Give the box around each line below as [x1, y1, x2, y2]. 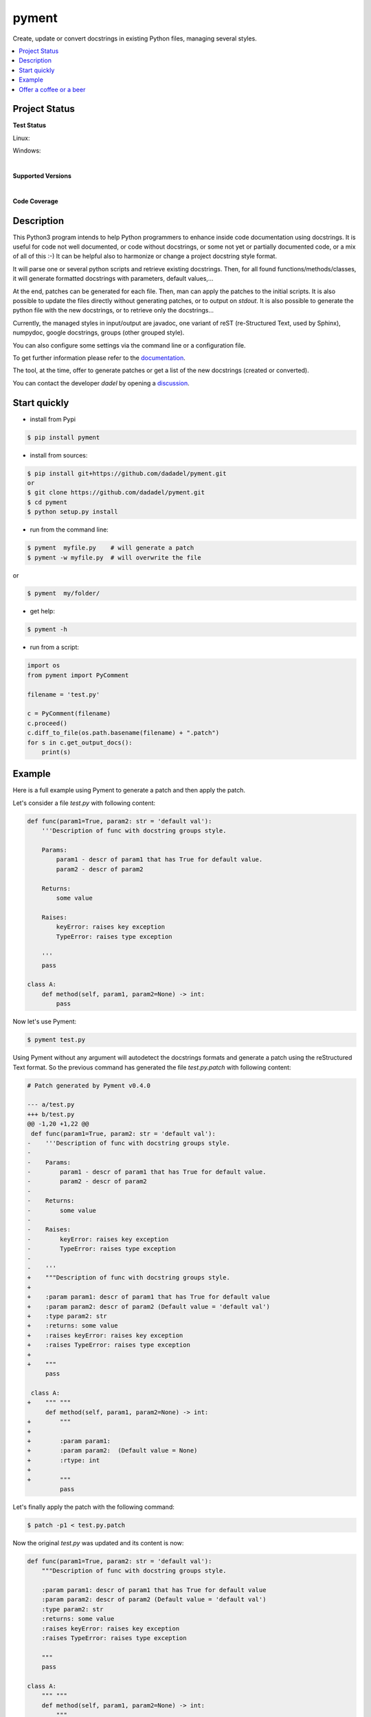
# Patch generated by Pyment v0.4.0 [27, 1082, 151, 1089]
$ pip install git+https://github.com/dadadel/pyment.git [27, 469, 227, 477]
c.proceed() [27, 719, 68, 727]
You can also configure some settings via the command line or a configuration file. [12, 341, 246, 350]
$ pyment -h [27, 626, 68, 633]
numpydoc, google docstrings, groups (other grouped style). [12, 328, 185, 337]
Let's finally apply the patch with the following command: [12, 1503, 175, 1511]
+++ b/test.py [27, 1110, 75, 1118]
